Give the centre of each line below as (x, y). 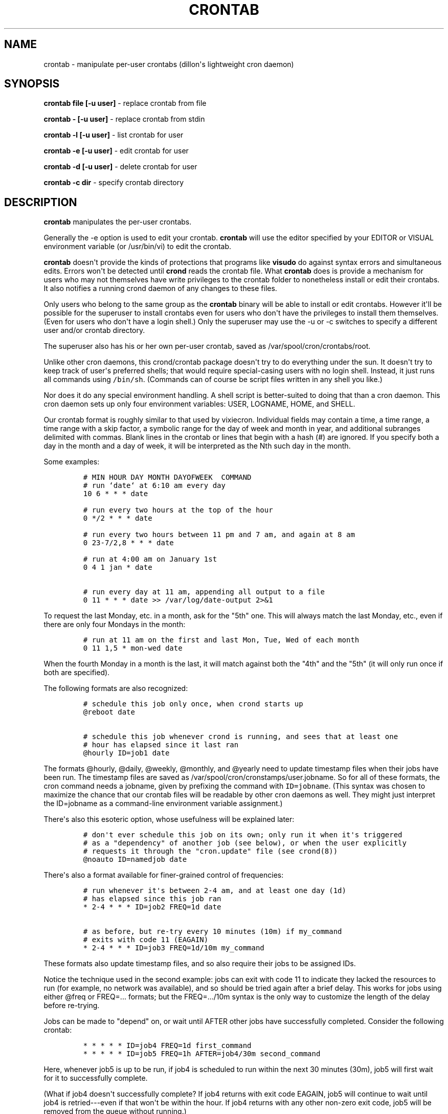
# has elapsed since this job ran (152, 899)
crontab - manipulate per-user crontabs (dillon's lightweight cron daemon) (169, 64)
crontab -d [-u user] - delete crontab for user (120, 167)
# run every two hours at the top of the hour (178, 510)
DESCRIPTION (41, 202)
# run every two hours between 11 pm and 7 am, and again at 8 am (219, 535)
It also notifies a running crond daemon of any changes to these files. (160, 288)
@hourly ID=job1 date (126, 753)
